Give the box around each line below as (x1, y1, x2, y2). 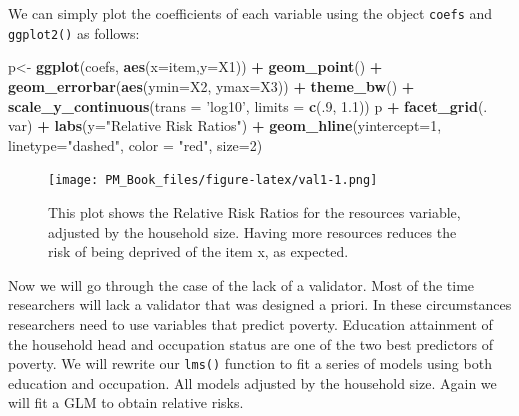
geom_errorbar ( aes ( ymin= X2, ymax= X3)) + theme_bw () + (8, 75, 415, 96)
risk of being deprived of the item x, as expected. (48, 241, 349, 262)
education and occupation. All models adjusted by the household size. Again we (8, 372, 497, 393)
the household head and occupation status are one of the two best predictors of (8, 333, 494, 354)
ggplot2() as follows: (8, 22, 140, 43)
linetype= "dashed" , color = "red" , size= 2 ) (8, 134, 263, 155)
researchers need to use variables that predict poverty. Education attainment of (8, 313, 493, 334)
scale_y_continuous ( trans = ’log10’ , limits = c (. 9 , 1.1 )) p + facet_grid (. (8, 95, 488, 116)
